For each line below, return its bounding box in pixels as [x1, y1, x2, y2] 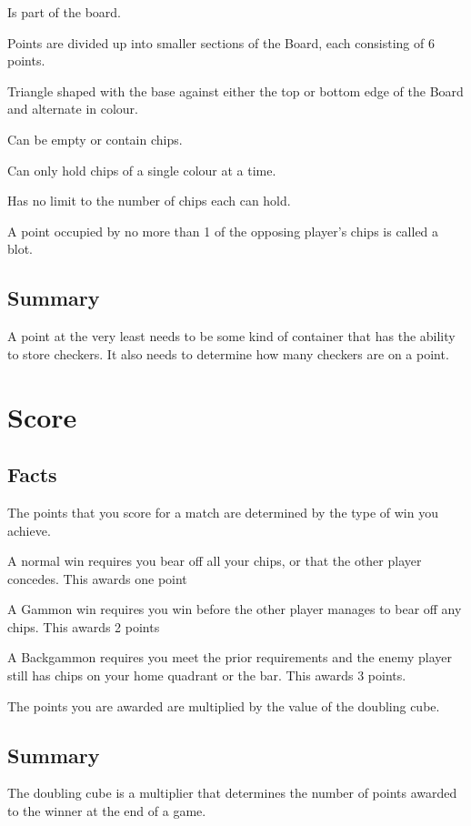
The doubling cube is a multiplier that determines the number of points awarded [7, 783, 457, 802]
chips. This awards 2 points [7, 617, 160, 636]
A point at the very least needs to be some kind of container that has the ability [7, 327, 456, 346]
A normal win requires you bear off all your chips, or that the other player [7, 551, 422, 570]
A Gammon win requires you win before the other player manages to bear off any [7, 599, 462, 619]
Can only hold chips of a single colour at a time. [7, 160, 276, 179]
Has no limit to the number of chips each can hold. [7, 191, 291, 210]
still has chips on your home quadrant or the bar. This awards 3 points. [7, 666, 406, 685]
